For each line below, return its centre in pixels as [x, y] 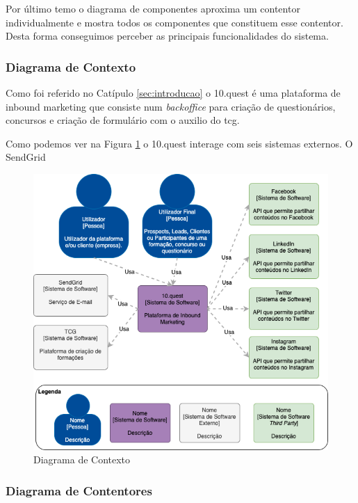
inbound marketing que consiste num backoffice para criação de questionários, [171, 106]
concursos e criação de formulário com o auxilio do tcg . [123, 120]
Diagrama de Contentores [79, 490]
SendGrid [26, 157]
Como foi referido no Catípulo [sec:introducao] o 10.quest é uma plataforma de [173, 93]
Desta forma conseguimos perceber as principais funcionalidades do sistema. [167, 36]
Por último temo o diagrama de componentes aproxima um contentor [153, 8]
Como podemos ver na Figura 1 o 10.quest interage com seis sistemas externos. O [179, 143]
